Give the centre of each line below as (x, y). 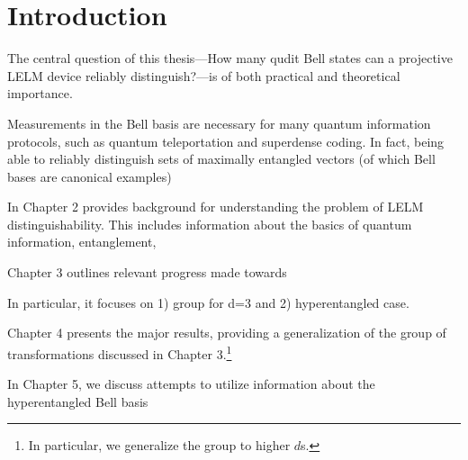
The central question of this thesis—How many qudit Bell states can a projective (230, 58)
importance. (40, 93)
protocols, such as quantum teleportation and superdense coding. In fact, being (226, 141)
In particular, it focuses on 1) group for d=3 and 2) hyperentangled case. (208, 302)
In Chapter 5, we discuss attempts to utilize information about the (191, 384)
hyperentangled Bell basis (78, 401)
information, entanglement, (82, 242)
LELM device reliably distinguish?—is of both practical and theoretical (204, 75)
